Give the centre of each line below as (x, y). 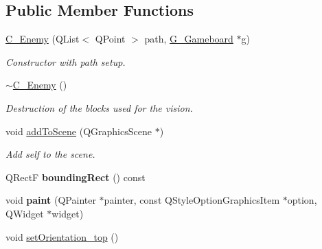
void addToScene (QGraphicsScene (79, 131)
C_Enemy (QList (43, 39)
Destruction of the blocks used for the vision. (99, 107)
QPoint (110, 39)
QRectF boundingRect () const (76, 177)
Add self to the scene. (50, 154)
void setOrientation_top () (62, 236)
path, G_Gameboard (189, 39)
